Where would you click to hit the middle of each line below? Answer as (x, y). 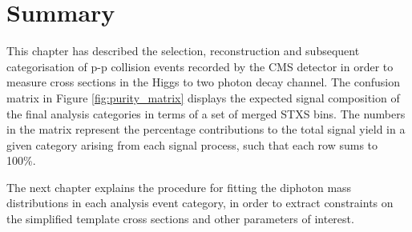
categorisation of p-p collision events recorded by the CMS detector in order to (200, 66)
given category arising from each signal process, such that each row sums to (192, 144)
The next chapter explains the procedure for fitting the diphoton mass (179, 187)
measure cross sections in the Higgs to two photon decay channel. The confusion (203, 82)
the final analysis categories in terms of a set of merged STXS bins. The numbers (206, 113)
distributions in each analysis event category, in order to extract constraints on (200, 203)
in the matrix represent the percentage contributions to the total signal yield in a (206, 129)
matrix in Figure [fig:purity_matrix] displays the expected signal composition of (203, 97)
